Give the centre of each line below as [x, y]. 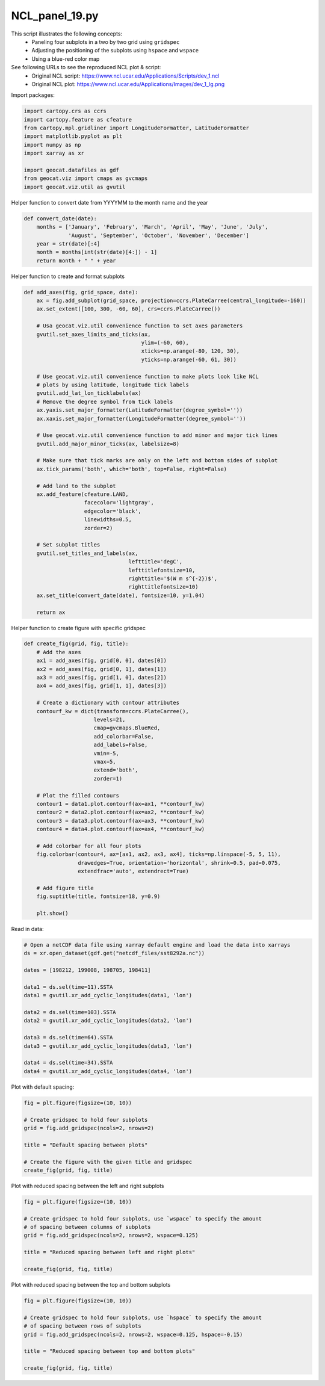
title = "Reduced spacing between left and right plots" [110, 1252]
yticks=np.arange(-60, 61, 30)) [189, 359]
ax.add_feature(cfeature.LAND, [82, 494]
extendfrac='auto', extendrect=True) [133, 871]
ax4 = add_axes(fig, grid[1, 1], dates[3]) [101, 686]
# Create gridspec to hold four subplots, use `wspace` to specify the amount [143, 1218]
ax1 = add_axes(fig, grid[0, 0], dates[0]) [101, 661]
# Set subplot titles [68, 545]
